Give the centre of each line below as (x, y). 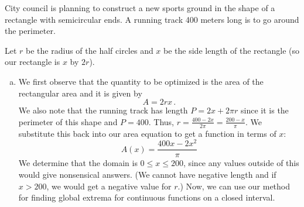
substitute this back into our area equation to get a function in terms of (147, 133)
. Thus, (161, 121)
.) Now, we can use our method (234, 186)
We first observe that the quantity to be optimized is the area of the (141, 81)
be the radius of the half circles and (90, 50)
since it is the (265, 110)
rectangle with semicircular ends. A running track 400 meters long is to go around (152, 19)
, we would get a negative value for (109, 186)
